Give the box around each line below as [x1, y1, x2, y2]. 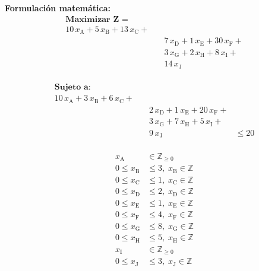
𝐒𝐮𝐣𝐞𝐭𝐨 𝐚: [54, 83, 91, 92]
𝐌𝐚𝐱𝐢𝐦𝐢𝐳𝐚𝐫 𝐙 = [65, 15, 128, 24]
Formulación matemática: [5, 2, 110, 14]
